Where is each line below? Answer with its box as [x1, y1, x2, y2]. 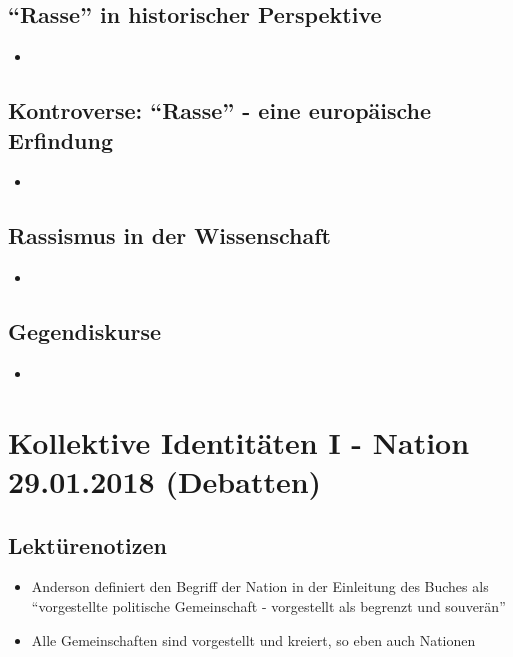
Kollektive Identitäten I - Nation [8, 421, 470, 462]
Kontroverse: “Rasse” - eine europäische [8, 95, 432, 126]
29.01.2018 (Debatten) [8, 460, 322, 501]
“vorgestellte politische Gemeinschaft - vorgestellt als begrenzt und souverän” [31, 595, 506, 616]
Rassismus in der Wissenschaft [8, 220, 331, 251]
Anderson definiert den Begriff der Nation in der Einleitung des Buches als [31, 576, 489, 597]
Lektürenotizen [8, 529, 167, 560]
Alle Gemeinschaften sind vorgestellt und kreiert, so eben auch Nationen [31, 629, 476, 650]
